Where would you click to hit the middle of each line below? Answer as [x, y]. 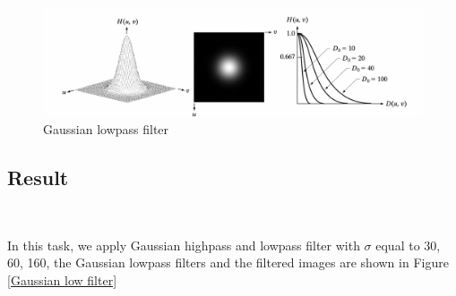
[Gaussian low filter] [62, 279]
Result [38, 178]
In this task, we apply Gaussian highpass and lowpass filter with [184, 245]
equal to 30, [408, 245]
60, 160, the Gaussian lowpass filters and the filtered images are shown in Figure [228, 262]
